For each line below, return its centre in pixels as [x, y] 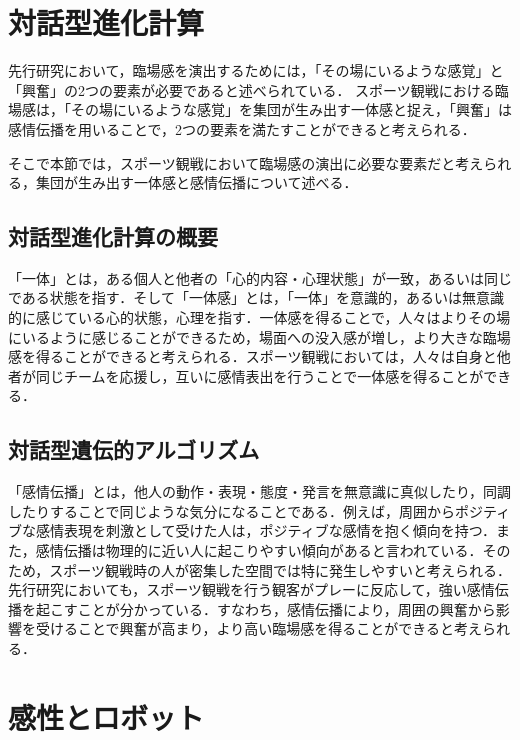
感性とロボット [106, 716]
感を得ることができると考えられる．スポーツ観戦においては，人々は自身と [252, 356]
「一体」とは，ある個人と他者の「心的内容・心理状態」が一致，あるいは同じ [260, 277]
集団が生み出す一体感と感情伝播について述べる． [196, 182]
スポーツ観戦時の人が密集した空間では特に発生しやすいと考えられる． [280, 569]
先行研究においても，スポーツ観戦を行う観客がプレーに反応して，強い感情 [251, 589]
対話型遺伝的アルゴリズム [134, 449]
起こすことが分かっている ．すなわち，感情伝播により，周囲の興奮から [265, 608]
